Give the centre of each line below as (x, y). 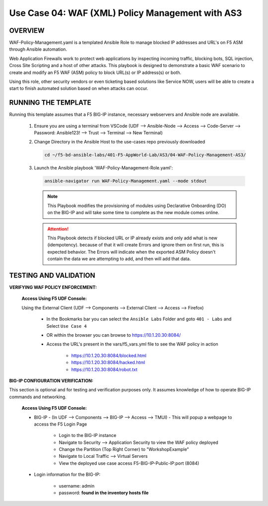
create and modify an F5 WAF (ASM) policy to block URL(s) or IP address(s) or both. (95, 72)
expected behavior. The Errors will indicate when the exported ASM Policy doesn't (132, 252)
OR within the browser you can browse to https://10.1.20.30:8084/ (114, 335)
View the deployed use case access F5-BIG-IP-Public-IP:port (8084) (129, 463)
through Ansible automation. (38, 49)
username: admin (77, 486)
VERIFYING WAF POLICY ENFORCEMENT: (53, 288)
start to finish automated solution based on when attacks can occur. (79, 88)
